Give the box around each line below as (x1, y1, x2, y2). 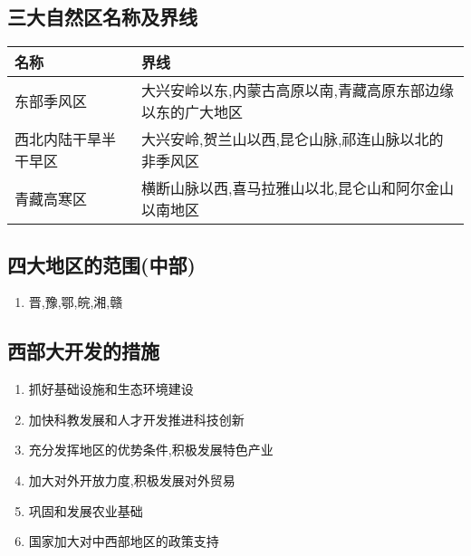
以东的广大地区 (141, 101, 244, 123)
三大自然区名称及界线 (7, 3, 197, 31)
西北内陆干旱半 (14, 129, 117, 150)
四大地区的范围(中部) (7, 250, 196, 278)
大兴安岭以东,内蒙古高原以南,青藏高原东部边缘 (141, 80, 454, 101)
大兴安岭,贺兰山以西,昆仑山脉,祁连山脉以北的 (141, 129, 444, 150)
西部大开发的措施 (7, 337, 159, 365)
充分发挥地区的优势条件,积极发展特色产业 (28, 440, 274, 459)
